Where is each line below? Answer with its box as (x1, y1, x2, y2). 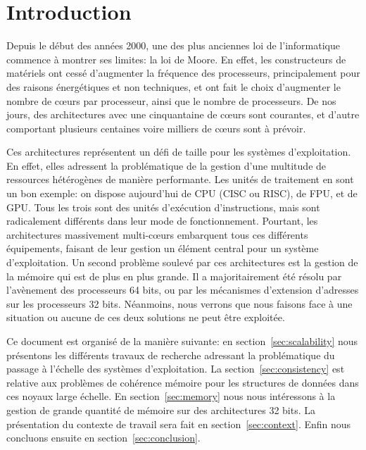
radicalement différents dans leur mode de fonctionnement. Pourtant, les (6, 213, 318, 228)
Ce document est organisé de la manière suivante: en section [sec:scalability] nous (6, 334, 358, 348)
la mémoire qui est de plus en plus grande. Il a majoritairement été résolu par (6, 268, 342, 283)
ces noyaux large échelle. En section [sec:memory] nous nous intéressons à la (6, 389, 336, 404)
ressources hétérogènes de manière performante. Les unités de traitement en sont (6, 172, 354, 187)
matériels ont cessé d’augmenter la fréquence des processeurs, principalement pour (6, 65, 360, 80)
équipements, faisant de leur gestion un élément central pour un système (6, 241, 319, 256)
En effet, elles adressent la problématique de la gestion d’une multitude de (6, 158, 327, 173)
